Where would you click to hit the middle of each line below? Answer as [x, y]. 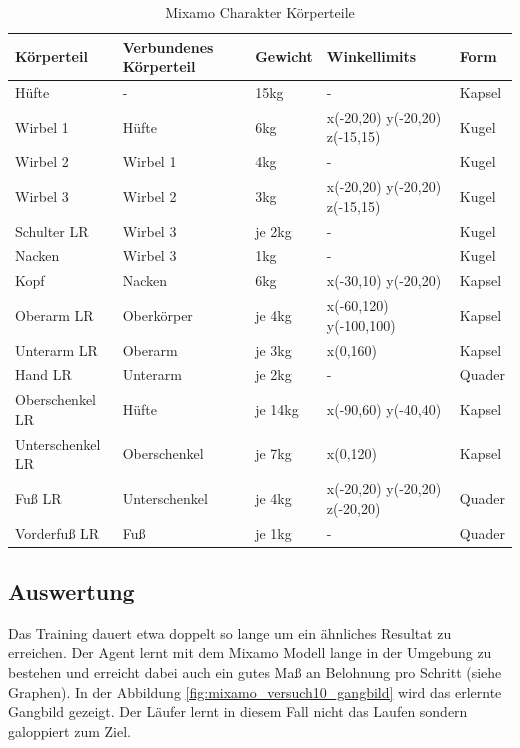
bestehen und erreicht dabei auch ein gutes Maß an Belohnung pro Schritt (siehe [255, 672]
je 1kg [273, 532]
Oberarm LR [54, 314]
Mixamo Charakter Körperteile [260, 12]
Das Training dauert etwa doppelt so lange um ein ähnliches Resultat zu [230, 632]
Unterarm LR [56, 349]
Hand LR [43, 374]
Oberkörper [157, 314]
